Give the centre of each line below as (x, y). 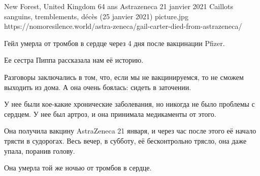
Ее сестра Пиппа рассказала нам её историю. (74, 60)
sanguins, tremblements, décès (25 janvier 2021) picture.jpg (96, 16)
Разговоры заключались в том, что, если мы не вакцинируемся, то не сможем (124, 77)
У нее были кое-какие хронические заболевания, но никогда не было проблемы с (129, 104)
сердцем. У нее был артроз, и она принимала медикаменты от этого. (110, 114)
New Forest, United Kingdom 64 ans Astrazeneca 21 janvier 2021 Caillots (119, 6)
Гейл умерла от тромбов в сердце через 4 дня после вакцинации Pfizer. (115, 43)
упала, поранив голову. (40, 150)
